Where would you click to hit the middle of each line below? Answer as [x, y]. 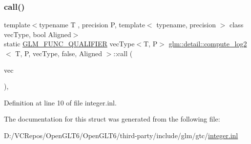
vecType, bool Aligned [38, 34]
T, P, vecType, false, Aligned [59, 53]
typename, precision [186, 25]
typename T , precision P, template [92, 25]
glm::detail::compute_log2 [208, 44]
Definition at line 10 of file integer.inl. [60, 102]
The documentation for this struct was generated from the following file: [112, 119]
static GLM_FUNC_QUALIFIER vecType [69, 44]
